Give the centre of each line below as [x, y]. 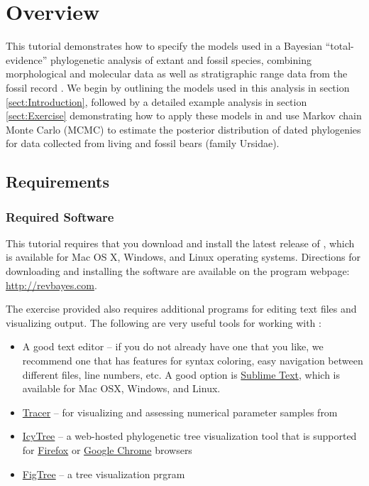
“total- [340, 46]
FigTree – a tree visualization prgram [104, 474]
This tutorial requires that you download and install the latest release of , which [180, 243]
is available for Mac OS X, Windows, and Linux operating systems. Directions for [183, 257]
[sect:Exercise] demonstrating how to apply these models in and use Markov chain [184, 115]
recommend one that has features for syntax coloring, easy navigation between [193, 361]
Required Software [60, 216]
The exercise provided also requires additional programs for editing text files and [181, 309]
